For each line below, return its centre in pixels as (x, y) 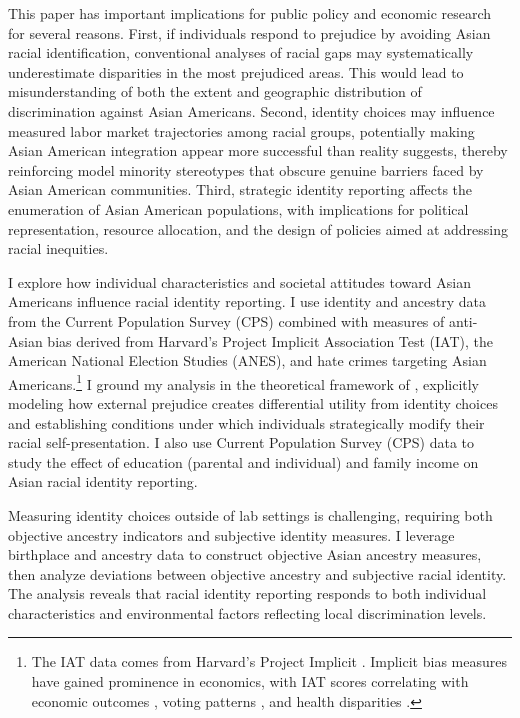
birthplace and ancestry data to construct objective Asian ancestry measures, (245, 554)
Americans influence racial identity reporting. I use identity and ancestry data (247, 301)
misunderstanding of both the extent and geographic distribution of (215, 91)
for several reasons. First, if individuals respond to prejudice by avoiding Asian (249, 32)
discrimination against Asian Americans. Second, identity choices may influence (251, 110)
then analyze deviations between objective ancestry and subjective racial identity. (257, 573)
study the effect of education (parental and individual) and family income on (243, 461)
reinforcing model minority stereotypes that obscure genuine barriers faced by (246, 169)
